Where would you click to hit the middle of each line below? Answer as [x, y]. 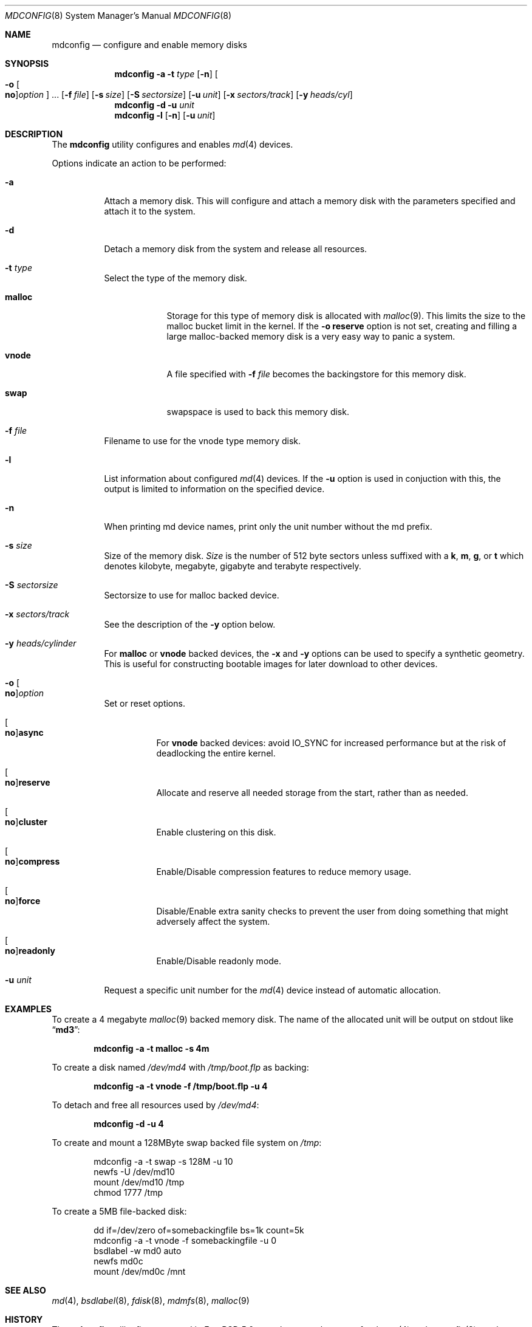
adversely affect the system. [213, 921]
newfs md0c [118, 1261]
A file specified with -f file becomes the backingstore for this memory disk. [316, 374]
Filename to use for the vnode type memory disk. [203, 441]
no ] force [23, 901]
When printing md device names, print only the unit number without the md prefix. [268, 526]
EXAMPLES [28, 1009]
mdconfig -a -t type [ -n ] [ [166, 74]
